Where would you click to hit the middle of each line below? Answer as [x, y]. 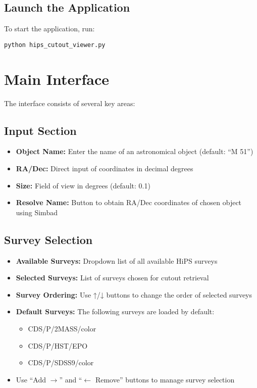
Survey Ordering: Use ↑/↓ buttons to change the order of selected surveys [134, 294]
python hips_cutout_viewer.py [55, 45]
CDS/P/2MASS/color [62, 328]
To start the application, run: [49, 29]
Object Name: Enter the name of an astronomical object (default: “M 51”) [135, 151]
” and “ [71, 379]
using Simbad [37, 212]
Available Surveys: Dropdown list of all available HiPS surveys [117, 260]
